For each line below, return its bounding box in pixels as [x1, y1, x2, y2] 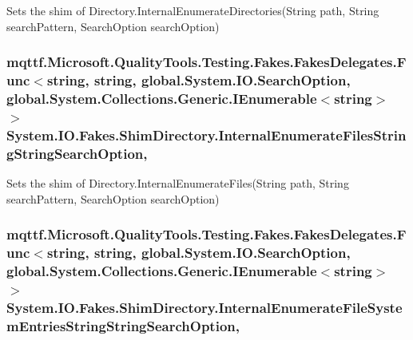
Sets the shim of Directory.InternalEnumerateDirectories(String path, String [6, 2, 379, 18]
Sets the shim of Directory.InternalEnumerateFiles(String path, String [6, 175, 349, 192]
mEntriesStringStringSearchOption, [6, 315, 240, 335]
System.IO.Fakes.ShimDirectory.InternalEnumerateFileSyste [6, 297, 403, 317]
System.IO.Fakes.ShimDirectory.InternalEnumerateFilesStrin [6, 125, 407, 144]
